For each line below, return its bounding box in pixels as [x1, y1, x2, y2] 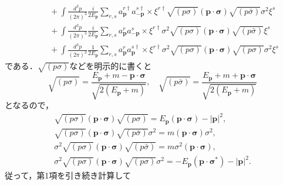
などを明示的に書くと [69, 60, 152, 72]
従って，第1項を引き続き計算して [5, 169, 131, 181]
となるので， [5, 98, 54, 111]
